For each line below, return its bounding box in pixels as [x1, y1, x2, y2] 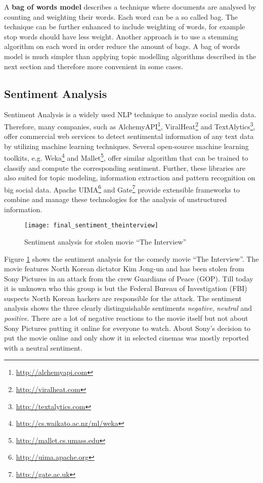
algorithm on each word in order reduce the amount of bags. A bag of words [4, 41, 240, 52]
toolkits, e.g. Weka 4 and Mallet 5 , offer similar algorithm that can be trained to [4, 151, 248, 163]
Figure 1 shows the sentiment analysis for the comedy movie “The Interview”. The [4, 253, 259, 264]
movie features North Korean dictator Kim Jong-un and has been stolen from [4, 263, 244, 274]
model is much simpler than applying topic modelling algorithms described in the [4, 51, 256, 61]
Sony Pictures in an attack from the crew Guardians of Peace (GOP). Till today [4, 273, 253, 283]
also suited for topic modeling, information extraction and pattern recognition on [4, 172, 255, 183]
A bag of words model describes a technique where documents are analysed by [4, 2, 256, 12]
